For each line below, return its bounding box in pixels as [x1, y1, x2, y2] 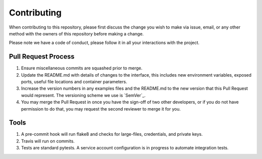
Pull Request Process [9, 52, 75, 61]
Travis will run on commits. [21, 138, 75, 144]
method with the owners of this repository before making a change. [9, 31, 144, 36]
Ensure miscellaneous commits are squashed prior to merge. [21, 65, 143, 71]
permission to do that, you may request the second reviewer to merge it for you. [21, 106, 181, 111]
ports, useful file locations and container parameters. [21, 79, 127, 85]
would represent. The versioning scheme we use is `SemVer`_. [21, 92, 146, 98]
